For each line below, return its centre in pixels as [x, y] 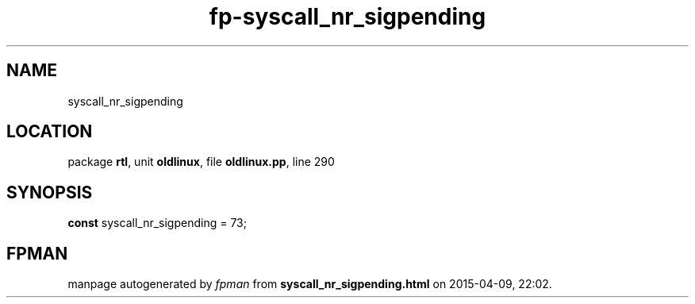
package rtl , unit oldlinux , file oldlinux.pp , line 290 [201, 162]
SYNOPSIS [50, 192]
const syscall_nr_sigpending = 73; [157, 223]
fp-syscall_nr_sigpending [347, 17]
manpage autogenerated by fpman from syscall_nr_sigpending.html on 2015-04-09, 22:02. [310, 284]
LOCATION [50, 132]
